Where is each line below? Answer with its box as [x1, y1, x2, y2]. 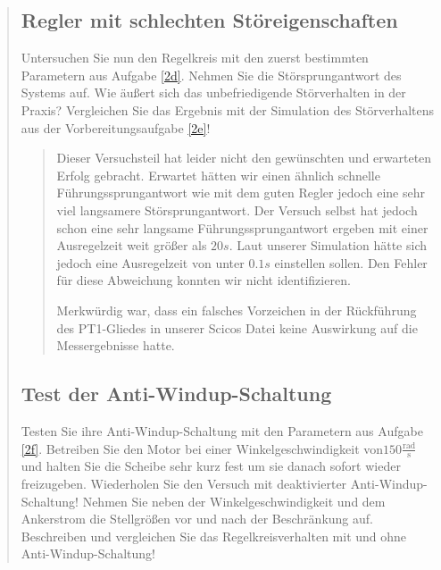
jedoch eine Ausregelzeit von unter [56, 253, 245, 272]
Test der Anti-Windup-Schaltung [21, 380, 332, 407]
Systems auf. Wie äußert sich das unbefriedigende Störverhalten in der [21, 83, 406, 102]
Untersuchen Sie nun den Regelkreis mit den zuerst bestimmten [21, 48, 369, 67]
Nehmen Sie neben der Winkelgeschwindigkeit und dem [82, 491, 386, 510]
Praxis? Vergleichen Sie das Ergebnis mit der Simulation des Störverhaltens [21, 100, 435, 119]
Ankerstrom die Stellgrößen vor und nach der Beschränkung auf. [21, 509, 373, 528]
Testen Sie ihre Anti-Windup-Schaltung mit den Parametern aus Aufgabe [21, 421, 423, 440]
